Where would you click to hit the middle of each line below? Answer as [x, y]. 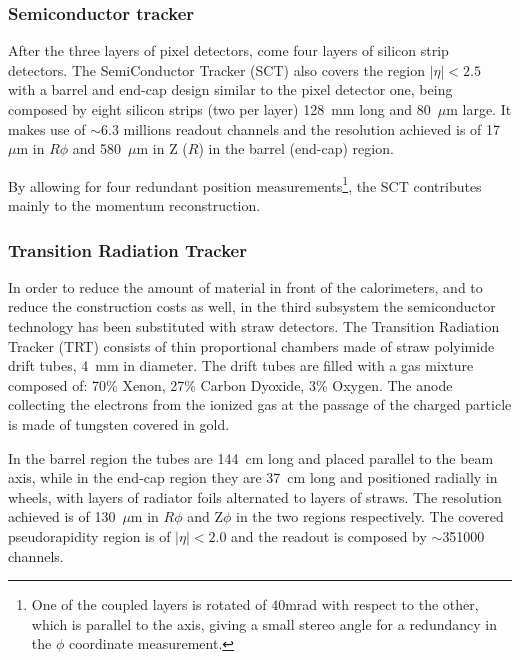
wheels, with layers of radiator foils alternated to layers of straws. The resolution [255, 496]
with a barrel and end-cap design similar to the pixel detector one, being [230, 89]
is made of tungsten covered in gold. [119, 424]
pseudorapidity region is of [89, 535]
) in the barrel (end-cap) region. [296, 148]
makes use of [47, 128]
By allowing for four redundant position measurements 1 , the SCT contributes [245, 184]
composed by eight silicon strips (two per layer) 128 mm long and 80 [219, 109]
